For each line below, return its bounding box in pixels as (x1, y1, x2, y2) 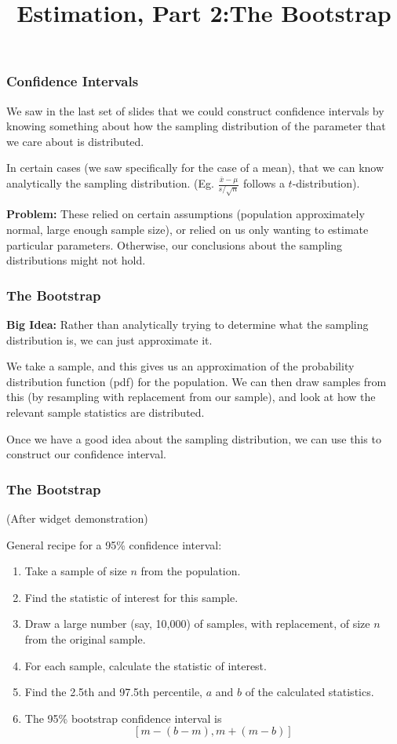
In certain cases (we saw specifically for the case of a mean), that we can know (6, 159, 384, 176)
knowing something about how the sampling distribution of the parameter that (6, 118, 386, 134)
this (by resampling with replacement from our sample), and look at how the (6, 388, 376, 405)
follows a (242, 175, 285, 191)
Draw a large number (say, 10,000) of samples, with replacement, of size (24, 615, 370, 632)
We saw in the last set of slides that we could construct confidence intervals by (6, 102, 384, 119)
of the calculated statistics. (245, 684, 374, 700)
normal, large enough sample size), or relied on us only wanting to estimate (6, 221, 369, 238)
